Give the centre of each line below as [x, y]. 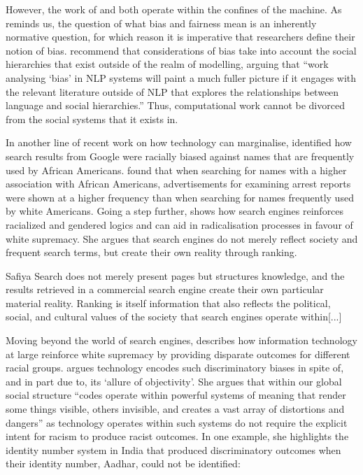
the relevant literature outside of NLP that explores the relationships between [172, 91]
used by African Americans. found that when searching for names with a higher [176, 170]
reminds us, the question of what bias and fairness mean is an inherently [161, 23]
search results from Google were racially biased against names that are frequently [180, 156]
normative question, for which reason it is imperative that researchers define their [180, 37]
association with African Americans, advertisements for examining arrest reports [178, 184]
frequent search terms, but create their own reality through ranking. [151, 252]
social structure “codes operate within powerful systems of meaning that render [176, 395]
